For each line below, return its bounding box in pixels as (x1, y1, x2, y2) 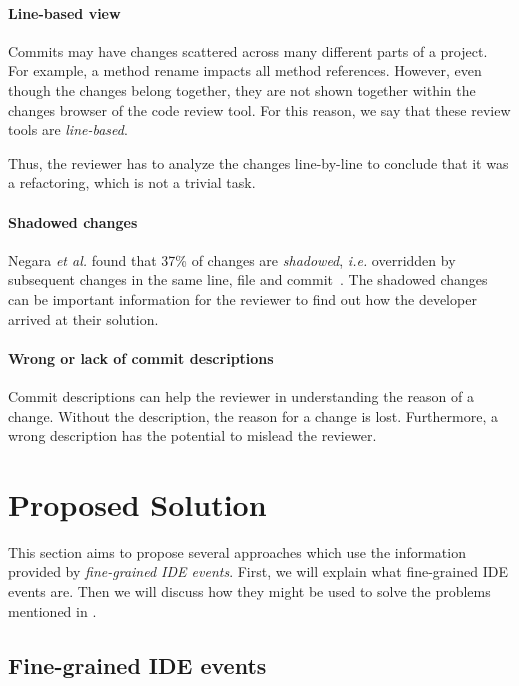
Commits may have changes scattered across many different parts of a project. (8, 40, 488, 61)
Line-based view (8, 2, 121, 23)
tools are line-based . (8, 119, 128, 140)
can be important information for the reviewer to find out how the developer (8, 288, 477, 309)
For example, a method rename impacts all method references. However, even (8, 60, 482, 81)
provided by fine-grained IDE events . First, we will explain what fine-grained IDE (8, 561, 508, 582)
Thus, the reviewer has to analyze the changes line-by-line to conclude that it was (8, 152, 509, 173)
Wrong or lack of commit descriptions (8, 347, 274, 368)
